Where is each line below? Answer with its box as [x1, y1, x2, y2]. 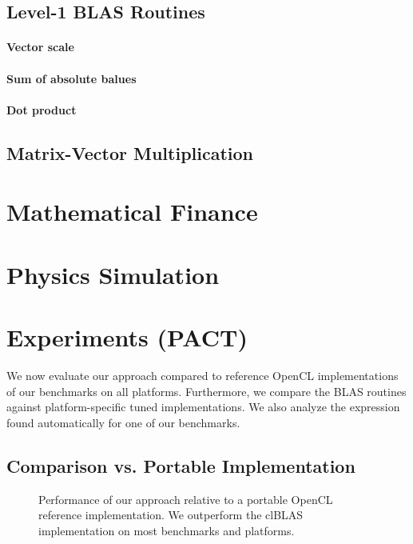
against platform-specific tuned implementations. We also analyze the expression [6, 398, 400, 415]
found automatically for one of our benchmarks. [6, 414, 240, 430]
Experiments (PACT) [6, 321, 248, 354]
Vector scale [6, 38, 74, 55]
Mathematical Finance [6, 195, 258, 228]
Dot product [6, 101, 77, 118]
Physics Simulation [6, 258, 220, 290]
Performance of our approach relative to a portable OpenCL [38, 490, 333, 507]
